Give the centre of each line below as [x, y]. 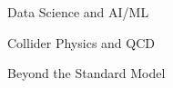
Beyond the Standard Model [86, 73]
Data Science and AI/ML [78, 12]
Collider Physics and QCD [81, 42]
